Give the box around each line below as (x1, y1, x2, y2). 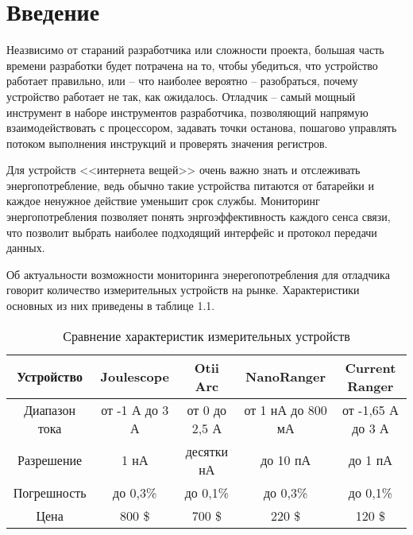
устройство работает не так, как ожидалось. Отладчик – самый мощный (6, 87, 356, 104)
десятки (185, 441, 229, 460)
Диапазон (24, 400, 76, 419)
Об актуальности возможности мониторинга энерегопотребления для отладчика (6, 266, 390, 282)
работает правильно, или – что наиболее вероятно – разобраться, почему (6, 72, 358, 89)
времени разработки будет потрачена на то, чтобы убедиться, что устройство (6, 56, 378, 73)
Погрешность (13, 483, 87, 502)
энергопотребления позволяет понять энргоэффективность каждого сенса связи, (6, 208, 391, 225)
